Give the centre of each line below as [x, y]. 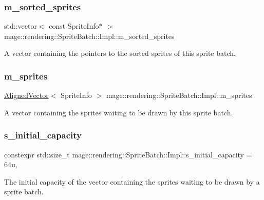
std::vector [21, 26]
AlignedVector [26, 95]
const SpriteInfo [74, 26]
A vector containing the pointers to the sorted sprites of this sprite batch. [120, 53]
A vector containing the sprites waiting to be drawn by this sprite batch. [119, 112]
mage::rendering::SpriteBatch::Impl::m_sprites [179, 95]
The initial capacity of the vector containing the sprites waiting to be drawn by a [132, 181]
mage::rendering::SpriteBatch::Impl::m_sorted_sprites [89, 36]
